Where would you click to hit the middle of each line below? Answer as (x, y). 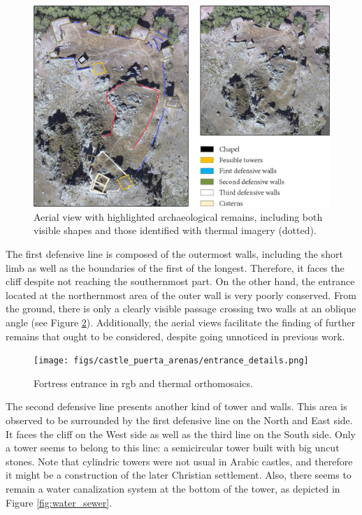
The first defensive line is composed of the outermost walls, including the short (174, 253)
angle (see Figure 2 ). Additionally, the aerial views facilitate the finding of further (181, 322)
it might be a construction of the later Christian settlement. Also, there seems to (179, 475)
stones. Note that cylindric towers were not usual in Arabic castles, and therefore (179, 461)
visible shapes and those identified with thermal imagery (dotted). (175, 230)
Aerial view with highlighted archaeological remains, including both (178, 216)
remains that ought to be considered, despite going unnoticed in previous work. (175, 336)
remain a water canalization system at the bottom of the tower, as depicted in (173, 488)
